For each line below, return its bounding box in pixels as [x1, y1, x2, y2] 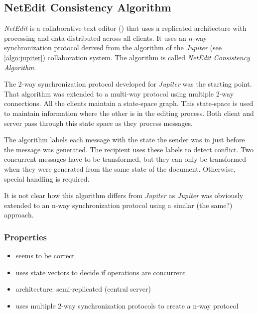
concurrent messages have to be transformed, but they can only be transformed [4, 154, 246, 164]
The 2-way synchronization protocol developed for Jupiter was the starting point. [4, 79, 252, 89]
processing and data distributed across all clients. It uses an [4, 32, 186, 43]
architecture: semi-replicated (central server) [15, 284, 151, 294]
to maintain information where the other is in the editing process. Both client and [4, 107, 254, 118]
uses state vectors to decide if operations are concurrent [15, 267, 186, 277]
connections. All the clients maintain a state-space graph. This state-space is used [4, 98, 254, 108]
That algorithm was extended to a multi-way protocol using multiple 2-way [4, 88, 234, 99]
